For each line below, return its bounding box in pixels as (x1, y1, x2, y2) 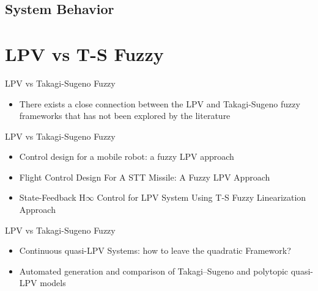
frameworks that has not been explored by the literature (19, 109, 231, 122)
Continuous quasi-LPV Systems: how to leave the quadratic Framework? (19, 244, 291, 257)
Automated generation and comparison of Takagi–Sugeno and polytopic (19, 264, 289, 277)
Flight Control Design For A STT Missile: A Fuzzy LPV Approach (19, 170, 270, 183)
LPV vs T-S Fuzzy (5, 41, 164, 66)
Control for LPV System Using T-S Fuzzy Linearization (97, 191, 306, 204)
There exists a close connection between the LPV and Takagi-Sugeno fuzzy (19, 97, 300, 110)
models (40, 276, 66, 289)
